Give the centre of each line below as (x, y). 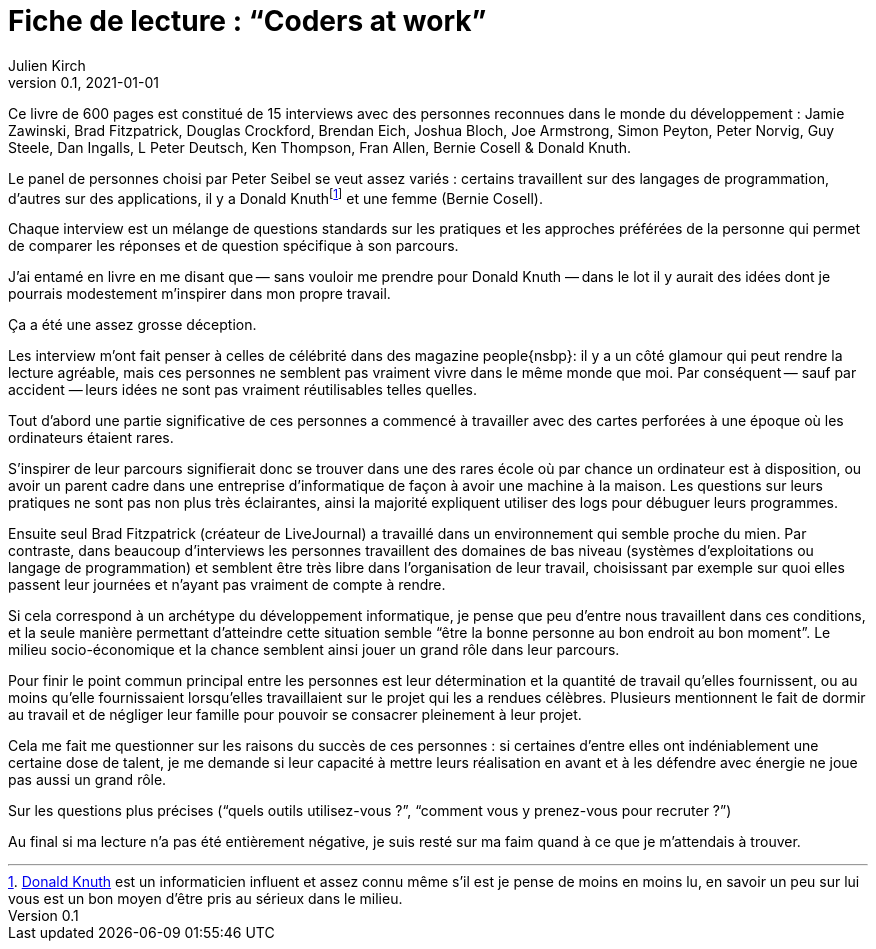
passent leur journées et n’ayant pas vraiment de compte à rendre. (227, 585)
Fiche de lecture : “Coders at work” (247, 21)
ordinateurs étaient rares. (91, 438)
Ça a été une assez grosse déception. (132, 325)
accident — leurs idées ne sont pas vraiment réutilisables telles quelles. (242, 390)
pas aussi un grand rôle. (87, 780)
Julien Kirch (47, 65)
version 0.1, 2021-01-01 (83, 82)
